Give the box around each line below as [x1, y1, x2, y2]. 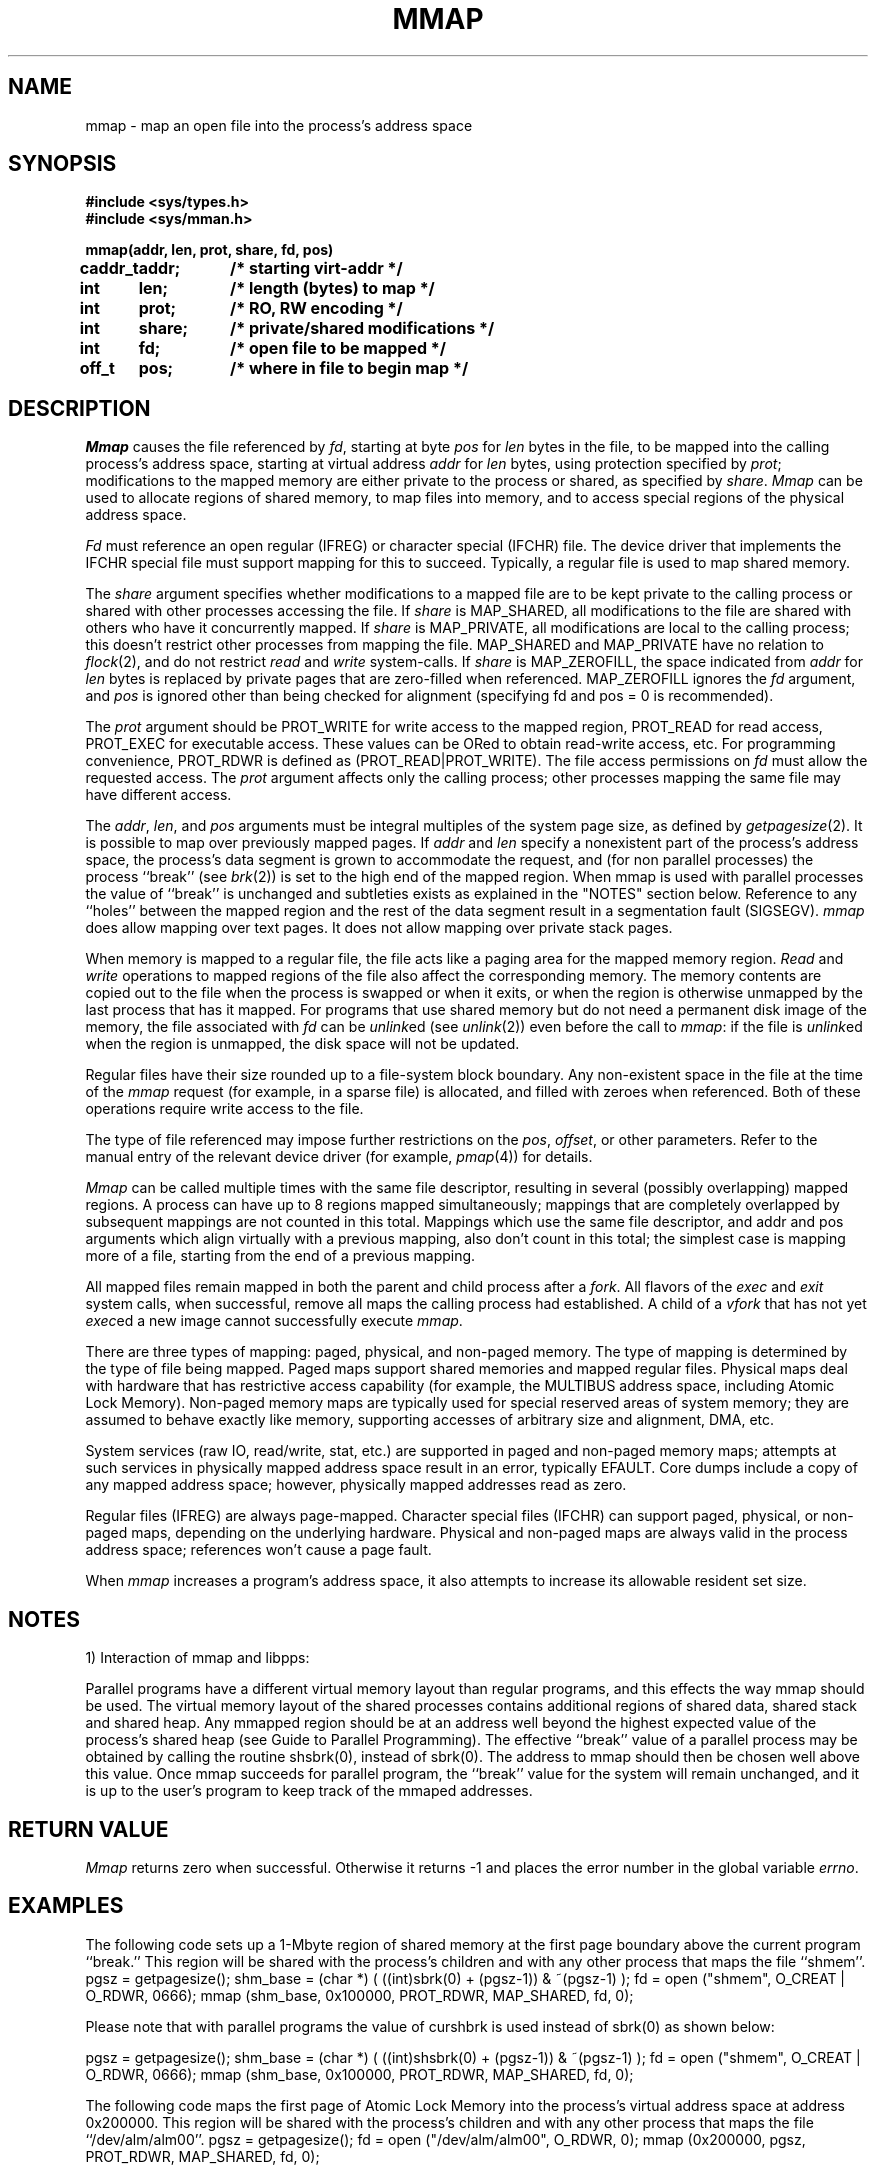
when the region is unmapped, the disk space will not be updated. [85, 1035, 520, 1053]
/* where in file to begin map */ [230, 358, 469, 379]
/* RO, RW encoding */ [230, 298, 403, 319]
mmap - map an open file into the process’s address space [85, 116, 473, 134]
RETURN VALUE [8, 1816, 169, 1842]
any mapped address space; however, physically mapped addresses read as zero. [85, 1476, 627, 1494]
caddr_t [79, 258, 139, 279]
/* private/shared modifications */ [230, 318, 495, 339]
